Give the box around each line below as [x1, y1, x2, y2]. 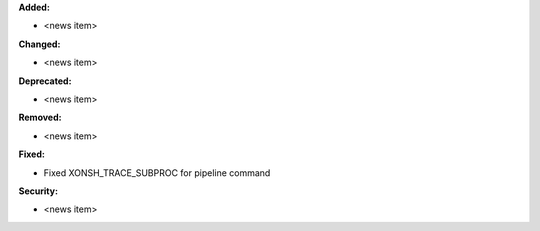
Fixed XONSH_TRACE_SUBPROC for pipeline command [43, 166, 271, 179]
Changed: [18, 38, 61, 50]
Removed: [18, 111, 62, 124]
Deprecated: [18, 75, 72, 87]
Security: [18, 185, 59, 197]
